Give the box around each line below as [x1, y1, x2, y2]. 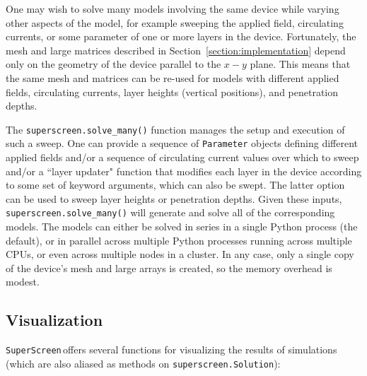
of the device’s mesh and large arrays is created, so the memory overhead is [6, 260, 332, 275]
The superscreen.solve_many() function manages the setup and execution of [6, 122, 345, 136]
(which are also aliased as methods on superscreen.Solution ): [6, 356, 281, 370]
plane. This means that [250, 57, 351, 71]
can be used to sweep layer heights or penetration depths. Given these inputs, [6, 191, 342, 206]
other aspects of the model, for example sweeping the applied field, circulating [6, 15, 344, 30]
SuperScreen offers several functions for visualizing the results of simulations [6, 342, 337, 357]
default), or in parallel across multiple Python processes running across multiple [6, 233, 352, 247]
